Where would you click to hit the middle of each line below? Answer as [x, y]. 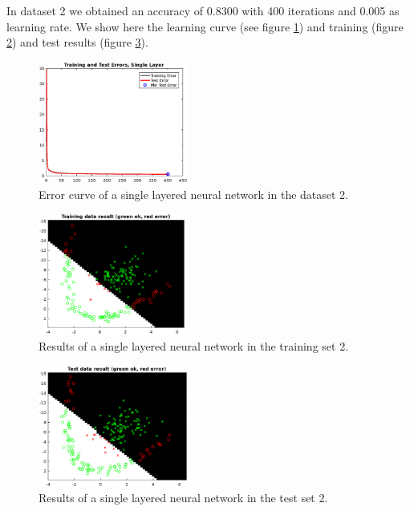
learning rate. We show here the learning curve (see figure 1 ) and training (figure [205, 26]
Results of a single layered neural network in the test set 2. [183, 498]
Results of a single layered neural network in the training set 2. [194, 345]
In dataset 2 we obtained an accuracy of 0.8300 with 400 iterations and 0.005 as [203, 10]
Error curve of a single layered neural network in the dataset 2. [194, 194]
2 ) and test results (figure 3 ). [77, 42]
